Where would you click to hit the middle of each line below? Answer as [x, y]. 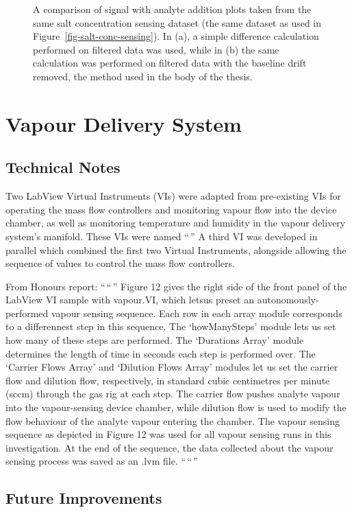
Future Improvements [84, 498]
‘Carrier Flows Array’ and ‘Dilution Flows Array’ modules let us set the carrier [172, 367]
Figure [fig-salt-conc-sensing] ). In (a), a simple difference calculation [176, 36]
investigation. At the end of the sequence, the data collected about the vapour [169, 447]
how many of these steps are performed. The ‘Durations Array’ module [155, 340]
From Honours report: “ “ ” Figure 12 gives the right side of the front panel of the [176, 286]
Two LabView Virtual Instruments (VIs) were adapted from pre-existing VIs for [174, 196]
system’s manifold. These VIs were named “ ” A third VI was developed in [162, 236]
